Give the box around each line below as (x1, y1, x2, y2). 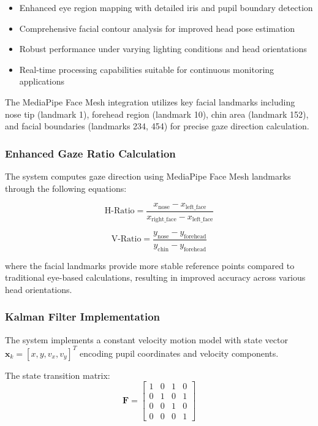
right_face (151, 216, 176, 223)
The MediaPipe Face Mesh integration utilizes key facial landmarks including (5, 95, 295, 108)
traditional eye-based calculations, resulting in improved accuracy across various (5, 271, 306, 284)
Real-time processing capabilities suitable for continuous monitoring (19, 63, 274, 75)
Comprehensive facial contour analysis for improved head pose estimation (19, 21, 295, 34)
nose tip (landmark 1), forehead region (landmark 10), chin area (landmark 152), (5, 107, 309, 120)
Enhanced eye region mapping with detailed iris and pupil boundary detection (19, 1, 313, 13)
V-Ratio (111, 235, 142, 244)
